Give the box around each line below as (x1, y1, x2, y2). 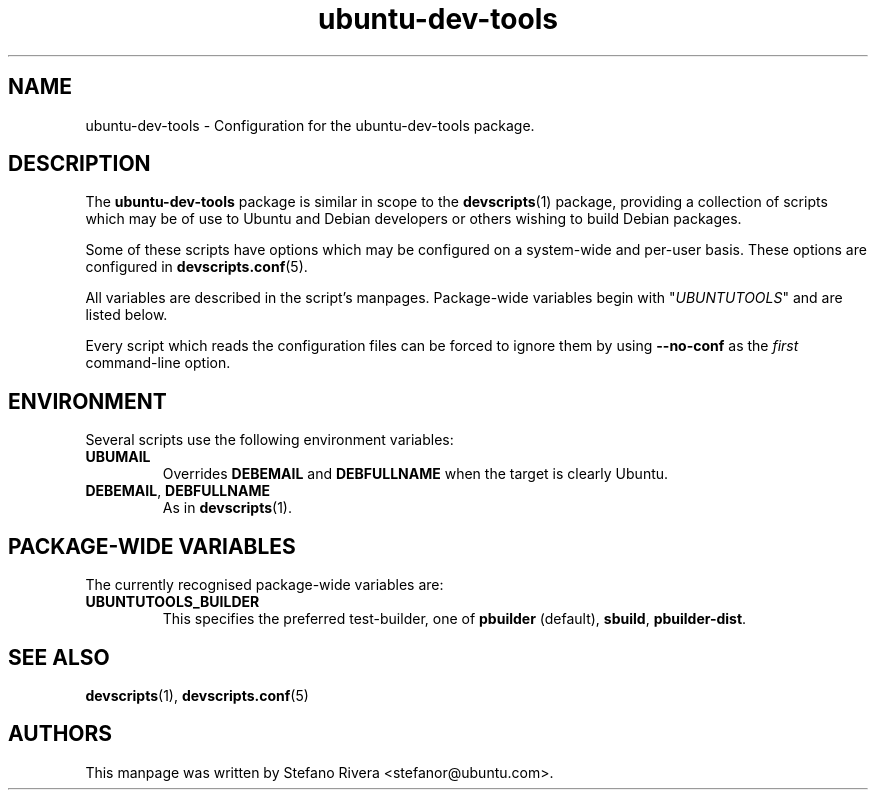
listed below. (85, 306, 168, 324)
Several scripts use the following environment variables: (85, 431, 454, 449)
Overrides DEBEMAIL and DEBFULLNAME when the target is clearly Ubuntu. (162, 465, 669, 483)
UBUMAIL (85, 448, 151, 466)
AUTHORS (8, 721, 113, 747)
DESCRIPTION (8, 151, 151, 177)
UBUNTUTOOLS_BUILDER (85, 593, 260, 611)
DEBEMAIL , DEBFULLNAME (85, 482, 270, 500)
